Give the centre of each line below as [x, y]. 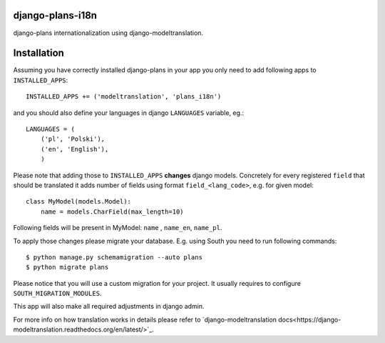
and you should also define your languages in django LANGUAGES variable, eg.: [129, 113]
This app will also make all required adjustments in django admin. [109, 307]
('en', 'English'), [75, 149]
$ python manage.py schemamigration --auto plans [114, 257]
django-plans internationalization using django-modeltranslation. [108, 33]
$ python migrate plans [67, 267]
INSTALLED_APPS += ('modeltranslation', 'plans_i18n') [124, 97]
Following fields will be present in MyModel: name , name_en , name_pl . [118, 228]
